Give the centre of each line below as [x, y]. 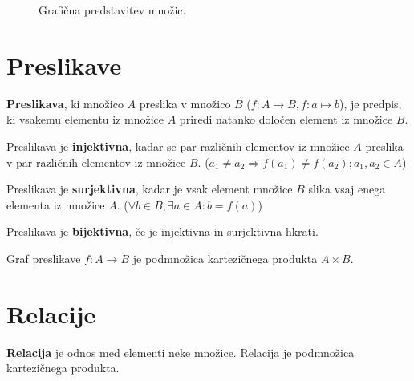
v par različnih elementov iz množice [96, 162]
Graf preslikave [44, 258]
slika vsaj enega [347, 189]
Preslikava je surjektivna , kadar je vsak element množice [150, 189]
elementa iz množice [56, 204]
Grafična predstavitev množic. [112, 10]
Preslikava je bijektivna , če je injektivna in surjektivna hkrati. [162, 231]
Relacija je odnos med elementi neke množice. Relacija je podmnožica [181, 352]
